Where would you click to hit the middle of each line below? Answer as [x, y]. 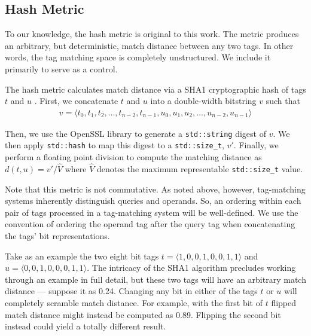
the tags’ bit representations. [57, 235]
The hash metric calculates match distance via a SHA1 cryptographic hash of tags [155, 89]
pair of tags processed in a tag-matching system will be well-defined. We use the [152, 212]
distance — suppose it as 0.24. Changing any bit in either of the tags [131, 291]
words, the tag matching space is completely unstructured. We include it [138, 57]
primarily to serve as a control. [61, 68]
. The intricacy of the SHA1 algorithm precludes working [191, 268]
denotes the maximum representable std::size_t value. [200, 168]
